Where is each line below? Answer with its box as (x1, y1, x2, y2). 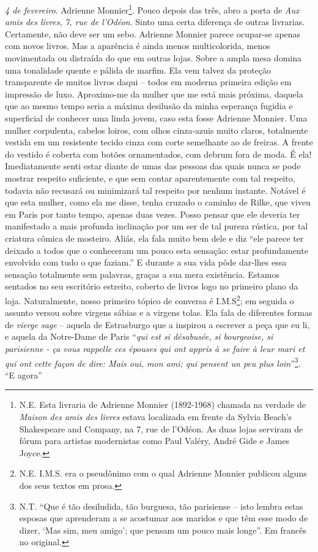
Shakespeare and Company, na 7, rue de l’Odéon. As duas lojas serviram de (19, 422, 303, 435)
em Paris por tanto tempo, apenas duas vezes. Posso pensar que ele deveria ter (5, 207, 300, 220)
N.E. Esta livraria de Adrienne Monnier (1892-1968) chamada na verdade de (19, 398, 306, 411)
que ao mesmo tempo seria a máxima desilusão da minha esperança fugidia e (5, 99, 293, 112)
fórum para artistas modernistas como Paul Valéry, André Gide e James (19, 434, 290, 447)
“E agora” (5, 368, 42, 381)
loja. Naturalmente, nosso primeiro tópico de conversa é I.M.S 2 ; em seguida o (5, 292, 294, 307)
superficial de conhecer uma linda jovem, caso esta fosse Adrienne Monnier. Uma (5, 112, 308, 124)
